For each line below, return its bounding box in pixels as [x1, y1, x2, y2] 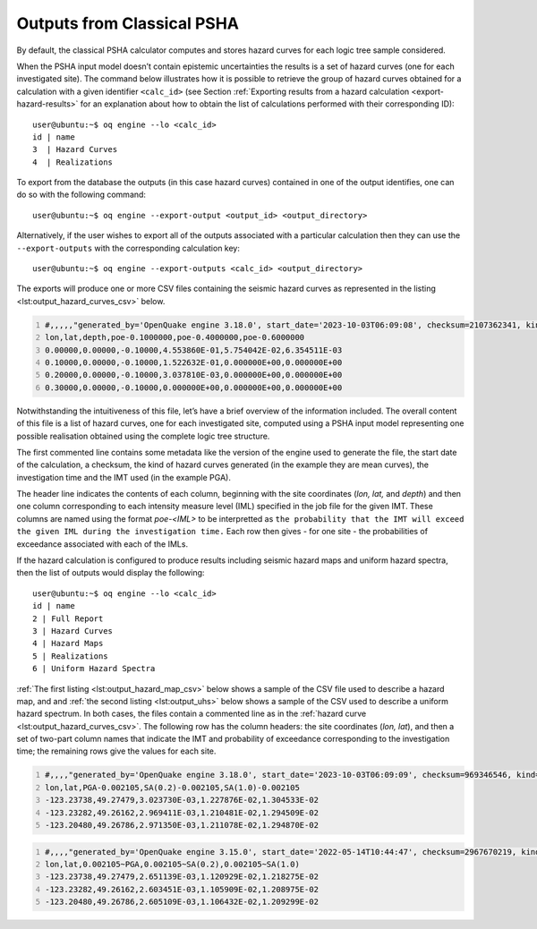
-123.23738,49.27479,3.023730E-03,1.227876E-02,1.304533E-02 [45, 795, 320, 805]
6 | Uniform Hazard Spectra [32, 663, 156, 674]
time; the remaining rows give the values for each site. [16, 746, 217, 756]
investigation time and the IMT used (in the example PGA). [16, 472, 232, 482]
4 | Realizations [32, 157, 114, 167]
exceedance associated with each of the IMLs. [16, 538, 188, 550]
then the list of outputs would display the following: [16, 567, 205, 578]
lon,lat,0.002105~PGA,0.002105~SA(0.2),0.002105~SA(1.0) [45, 859, 300, 869]
